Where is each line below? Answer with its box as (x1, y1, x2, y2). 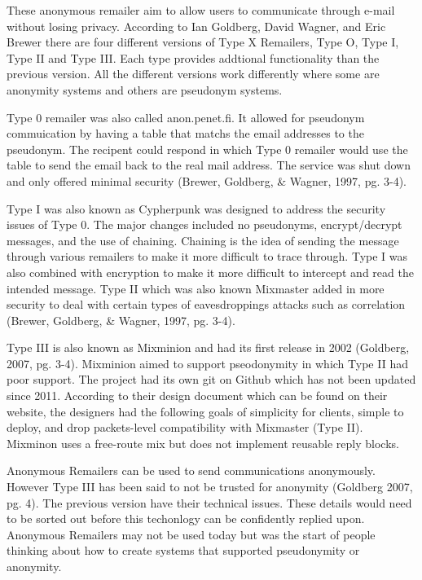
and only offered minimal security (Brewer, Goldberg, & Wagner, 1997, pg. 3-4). (7, 172, 407, 189)
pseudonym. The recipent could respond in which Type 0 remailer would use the (7, 140, 408, 157)
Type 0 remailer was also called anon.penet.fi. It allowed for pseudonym (7, 108, 365, 125)
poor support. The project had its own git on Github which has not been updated (7, 371, 416, 388)
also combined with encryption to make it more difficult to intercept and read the (7, 263, 414, 280)
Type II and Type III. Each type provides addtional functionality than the (7, 49, 380, 66)
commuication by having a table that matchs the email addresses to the (7, 125, 364, 142)
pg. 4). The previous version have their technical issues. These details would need (7, 494, 412, 511)
